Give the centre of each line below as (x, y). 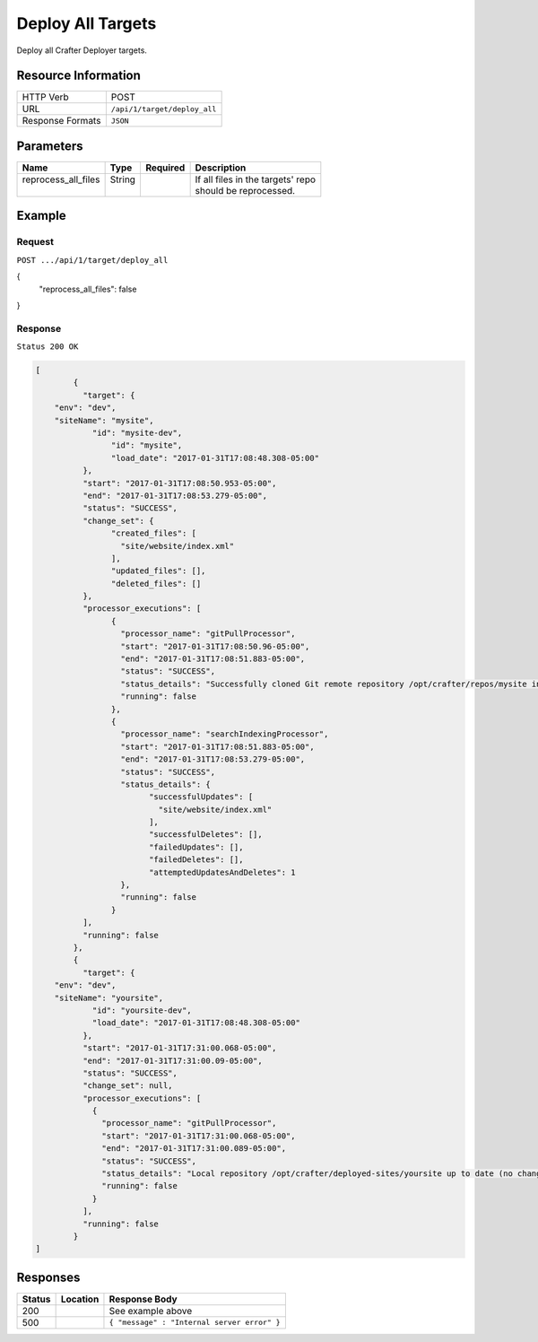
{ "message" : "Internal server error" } (195, 1323)
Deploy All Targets (87, 23)
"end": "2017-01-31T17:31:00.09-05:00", (173, 1060)
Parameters (50, 146)
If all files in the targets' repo (256, 179)
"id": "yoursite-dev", (142, 1010)
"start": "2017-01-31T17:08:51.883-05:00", (217, 746)
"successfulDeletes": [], (206, 835)
